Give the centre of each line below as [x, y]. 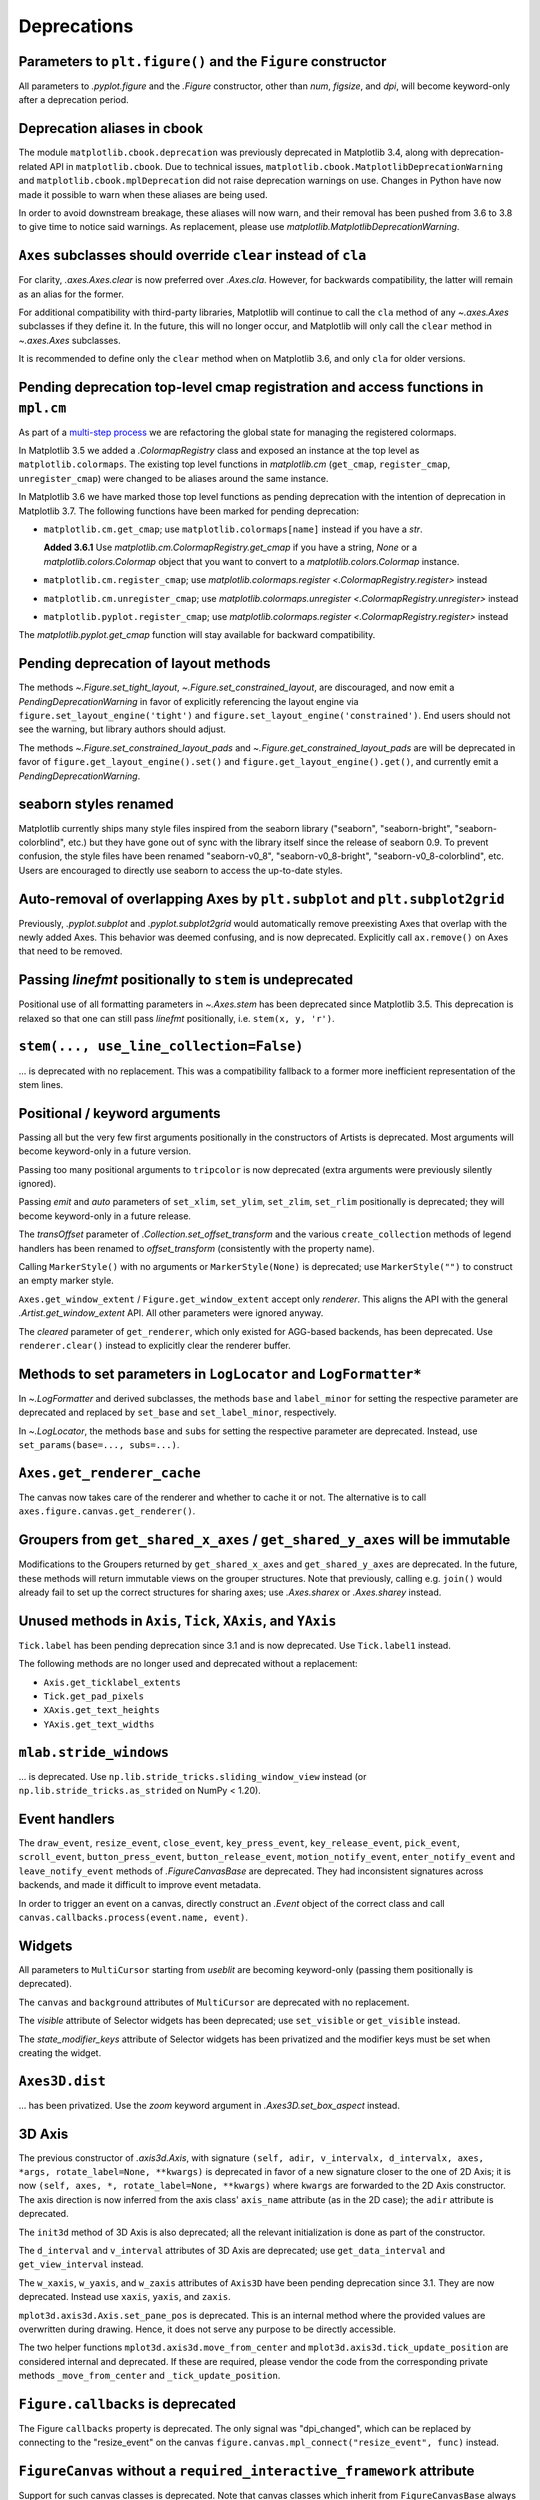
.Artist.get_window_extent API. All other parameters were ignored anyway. [171, 1313]
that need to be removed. [70, 951]
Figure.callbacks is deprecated [127, 2403]
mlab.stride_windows [94, 1752]
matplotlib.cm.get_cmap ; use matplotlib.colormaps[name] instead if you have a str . [233, 529]
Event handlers [66, 1818]
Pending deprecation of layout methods [144, 663]
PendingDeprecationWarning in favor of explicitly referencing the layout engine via [188, 701]
